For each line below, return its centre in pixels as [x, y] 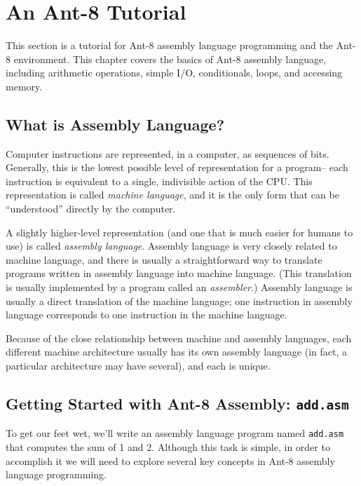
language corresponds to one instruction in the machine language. [147, 315]
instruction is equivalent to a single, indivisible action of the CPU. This [159, 181]
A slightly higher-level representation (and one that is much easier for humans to [179, 232]
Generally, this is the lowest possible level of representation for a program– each [177, 167]
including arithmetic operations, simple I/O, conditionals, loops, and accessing [174, 73]
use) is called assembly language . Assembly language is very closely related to [171, 246]
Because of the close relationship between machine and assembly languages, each [179, 338]
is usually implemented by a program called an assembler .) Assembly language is [179, 287]
